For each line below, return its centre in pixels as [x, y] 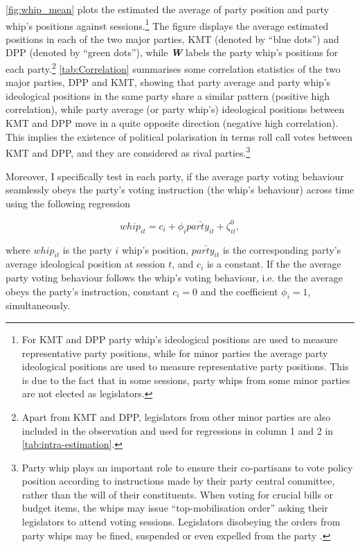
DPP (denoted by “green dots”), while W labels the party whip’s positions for [172, 52]
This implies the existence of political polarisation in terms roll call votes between [179, 136]
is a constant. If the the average [274, 264]
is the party [87, 249]
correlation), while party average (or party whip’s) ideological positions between [175, 109]
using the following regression [68, 203]
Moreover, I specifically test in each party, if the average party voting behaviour [175, 176]
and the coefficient [239, 291]
